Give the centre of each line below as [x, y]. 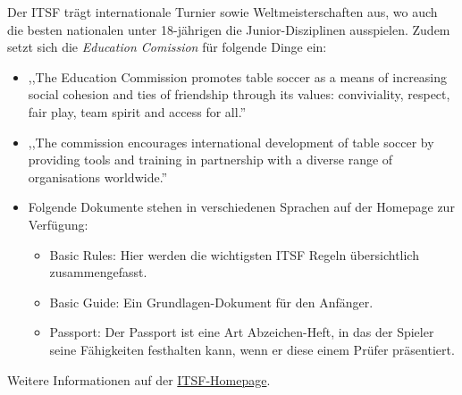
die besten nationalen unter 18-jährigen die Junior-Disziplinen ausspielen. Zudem [229, 29]
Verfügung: [58, 224]
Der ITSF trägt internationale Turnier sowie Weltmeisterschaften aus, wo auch [223, 12]
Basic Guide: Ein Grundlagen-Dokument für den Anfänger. [211, 302]
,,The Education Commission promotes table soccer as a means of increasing [238, 76]
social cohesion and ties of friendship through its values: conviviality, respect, [239, 94]
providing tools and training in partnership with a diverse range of [210, 160]
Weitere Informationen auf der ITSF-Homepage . [139, 379]
